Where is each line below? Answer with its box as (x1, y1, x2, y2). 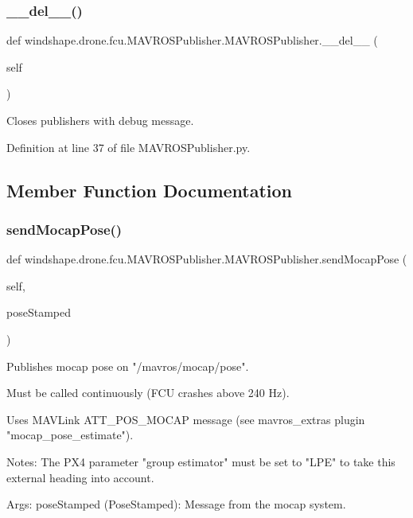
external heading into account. (6, 469, 154, 485)
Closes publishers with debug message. (6, 112, 194, 128)
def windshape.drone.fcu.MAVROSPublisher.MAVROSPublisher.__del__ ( (6, 32, 378, 49)
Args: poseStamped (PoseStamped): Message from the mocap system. (6, 496, 346, 512)
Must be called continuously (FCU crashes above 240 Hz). (6, 384, 290, 401)
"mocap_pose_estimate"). (6, 426, 134, 443)
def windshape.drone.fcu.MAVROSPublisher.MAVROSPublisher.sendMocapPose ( (6, 251, 407, 267)
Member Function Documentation (6, 177, 293, 202)
